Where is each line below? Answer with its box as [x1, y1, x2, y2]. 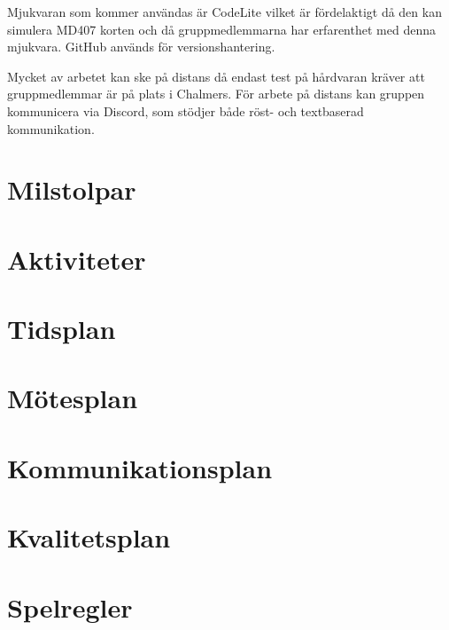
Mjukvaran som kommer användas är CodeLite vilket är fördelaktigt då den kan [7, 3, 442, 20]
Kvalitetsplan [7, 519, 171, 555]
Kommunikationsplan [7, 449, 273, 485]
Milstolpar [7, 171, 136, 208]
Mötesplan [7, 380, 138, 416]
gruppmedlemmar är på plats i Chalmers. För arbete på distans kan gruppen [7, 84, 425, 103]
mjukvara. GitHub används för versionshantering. [7, 37, 275, 56]
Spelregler [7, 588, 133, 625]
